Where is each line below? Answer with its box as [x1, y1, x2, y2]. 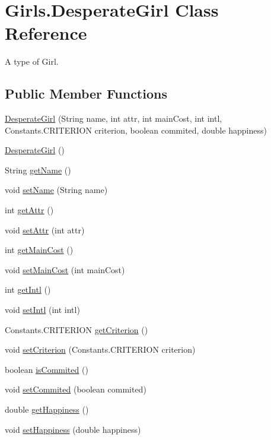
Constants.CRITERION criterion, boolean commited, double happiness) [5, 124, 267, 136]
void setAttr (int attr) [5, 223, 85, 236]
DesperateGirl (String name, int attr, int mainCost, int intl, [5, 112, 222, 125]
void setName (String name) [5, 183, 108, 196]
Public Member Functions [5, 84, 167, 103]
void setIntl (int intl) [5, 303, 80, 316]
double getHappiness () [5, 403, 89, 416]
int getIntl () [5, 283, 51, 296]
